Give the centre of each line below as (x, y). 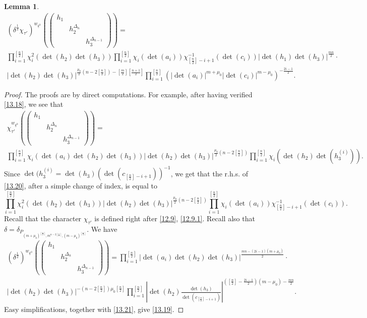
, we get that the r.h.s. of (209, 173)
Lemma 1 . (22, 6)
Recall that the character (43, 218)
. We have (102, 229)
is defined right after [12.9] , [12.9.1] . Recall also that (175, 218)
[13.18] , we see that (34, 104)
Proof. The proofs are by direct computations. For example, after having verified (128, 94)
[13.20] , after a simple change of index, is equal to (81, 186)
